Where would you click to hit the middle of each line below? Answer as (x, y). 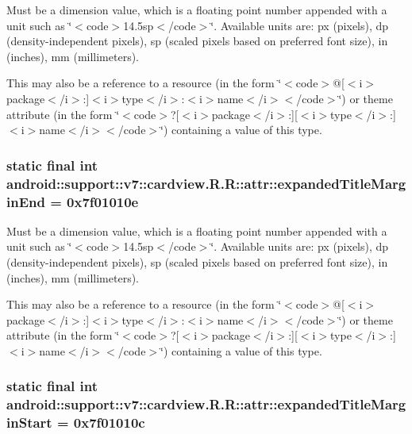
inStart (29, 422)
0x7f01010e (103, 201)
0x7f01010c (109, 422)
